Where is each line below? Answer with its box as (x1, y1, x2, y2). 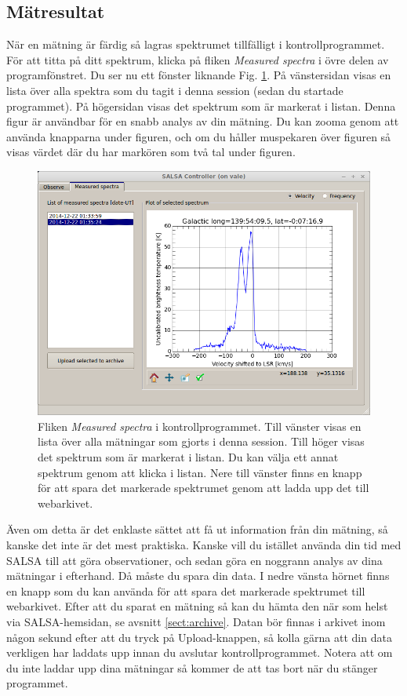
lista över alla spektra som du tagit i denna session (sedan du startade (6, 82, 343, 98)
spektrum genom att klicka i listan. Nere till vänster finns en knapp (38, 464, 362, 480)
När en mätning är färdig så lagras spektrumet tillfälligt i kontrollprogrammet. (6, 36, 385, 53)
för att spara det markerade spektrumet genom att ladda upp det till (38, 479, 369, 496)
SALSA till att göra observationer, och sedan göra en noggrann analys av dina (6, 552, 383, 568)
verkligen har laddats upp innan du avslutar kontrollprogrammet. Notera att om (6, 644, 393, 661)
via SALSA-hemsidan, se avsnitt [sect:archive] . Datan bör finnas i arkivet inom (6, 613, 386, 629)
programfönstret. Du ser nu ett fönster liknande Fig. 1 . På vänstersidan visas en (6, 67, 391, 83)
